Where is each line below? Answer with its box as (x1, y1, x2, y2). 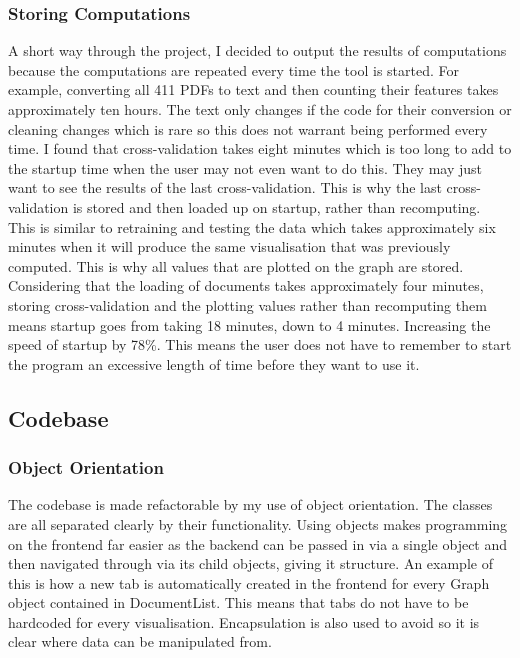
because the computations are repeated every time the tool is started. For (8, 59, 459, 80)
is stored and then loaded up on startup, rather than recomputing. (72, 196, 481, 217)
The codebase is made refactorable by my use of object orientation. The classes (8, 494, 493, 515)
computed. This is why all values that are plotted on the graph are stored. (8, 255, 464, 276)
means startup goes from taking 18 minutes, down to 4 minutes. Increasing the (8, 314, 491, 335)
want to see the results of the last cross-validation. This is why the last (8, 177, 442, 198)
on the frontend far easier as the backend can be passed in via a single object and (8, 533, 508, 554)
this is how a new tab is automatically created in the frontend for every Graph (8, 572, 490, 593)
